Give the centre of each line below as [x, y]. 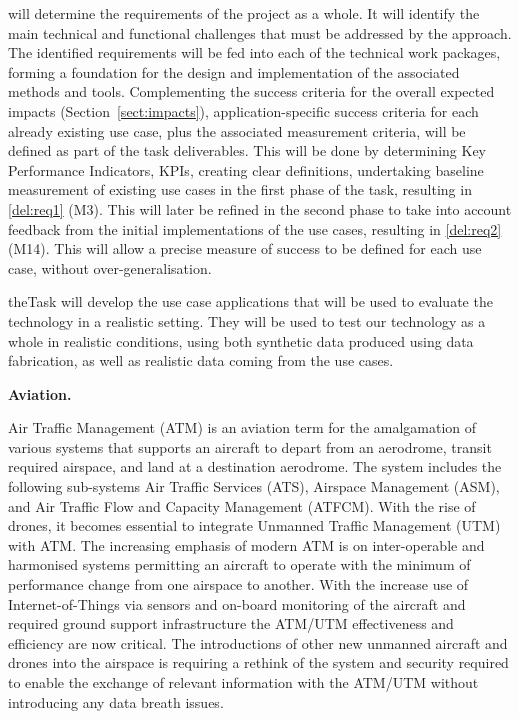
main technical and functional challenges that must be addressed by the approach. [260, 32]
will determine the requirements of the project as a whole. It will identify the [244, 13]
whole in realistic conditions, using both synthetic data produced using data [241, 340]
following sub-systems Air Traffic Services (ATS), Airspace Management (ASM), [254, 486]
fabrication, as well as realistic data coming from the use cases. [201, 360]
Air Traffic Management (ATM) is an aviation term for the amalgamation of [242, 427]
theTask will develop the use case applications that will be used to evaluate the [250, 301]
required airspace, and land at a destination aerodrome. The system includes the [255, 466]
